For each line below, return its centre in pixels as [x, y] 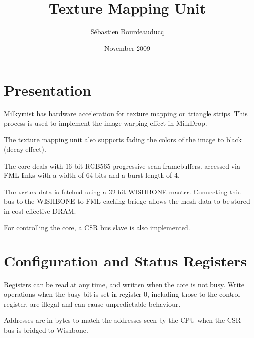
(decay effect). [25, 149]
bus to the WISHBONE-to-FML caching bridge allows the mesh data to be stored [127, 201]
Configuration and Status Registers [126, 261]
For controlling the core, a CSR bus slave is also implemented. [97, 227]
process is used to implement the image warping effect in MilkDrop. [105, 123]
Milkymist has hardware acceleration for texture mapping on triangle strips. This [126, 113]
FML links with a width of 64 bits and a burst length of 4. [92, 175]
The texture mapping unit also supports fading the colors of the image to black [123, 139]
